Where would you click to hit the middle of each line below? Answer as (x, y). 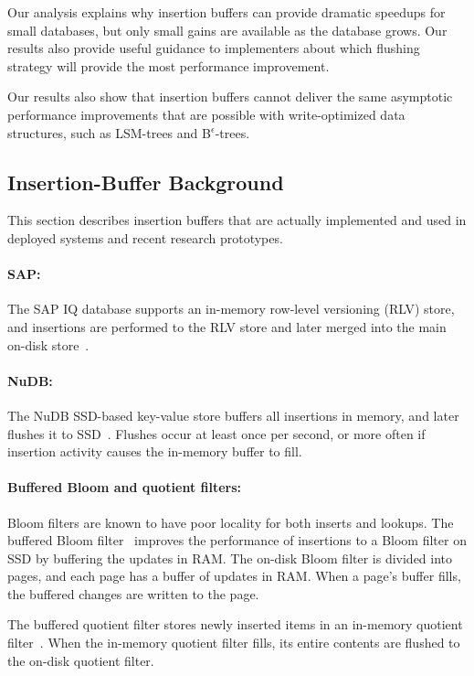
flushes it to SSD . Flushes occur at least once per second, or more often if (216, 433)
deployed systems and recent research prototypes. (145, 237)
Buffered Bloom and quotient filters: (125, 487)
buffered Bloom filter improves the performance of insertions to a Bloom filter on (237, 540)
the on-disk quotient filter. (81, 660)
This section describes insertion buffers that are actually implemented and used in (237, 220)
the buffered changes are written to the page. (133, 593)
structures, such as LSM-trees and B (109, 132)
